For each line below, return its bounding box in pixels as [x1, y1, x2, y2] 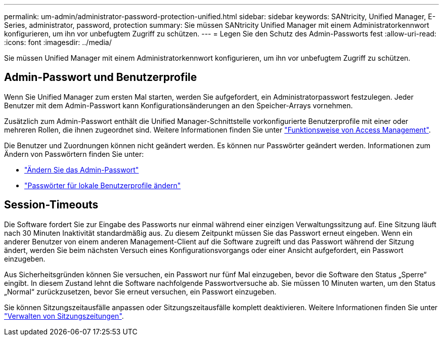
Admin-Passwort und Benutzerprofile [4, 71, 197, 84]
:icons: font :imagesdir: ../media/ [4, 38, 112, 47]
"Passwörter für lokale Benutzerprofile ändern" [24, 181, 181, 190]
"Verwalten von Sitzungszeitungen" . [4, 311, 124, 320]
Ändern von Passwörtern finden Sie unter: [4, 149, 144, 158]
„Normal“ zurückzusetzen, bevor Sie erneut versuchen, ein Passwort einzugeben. [4, 287, 277, 296]
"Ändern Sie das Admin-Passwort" [24, 165, 139, 174]
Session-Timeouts [4, 198, 99, 211]
